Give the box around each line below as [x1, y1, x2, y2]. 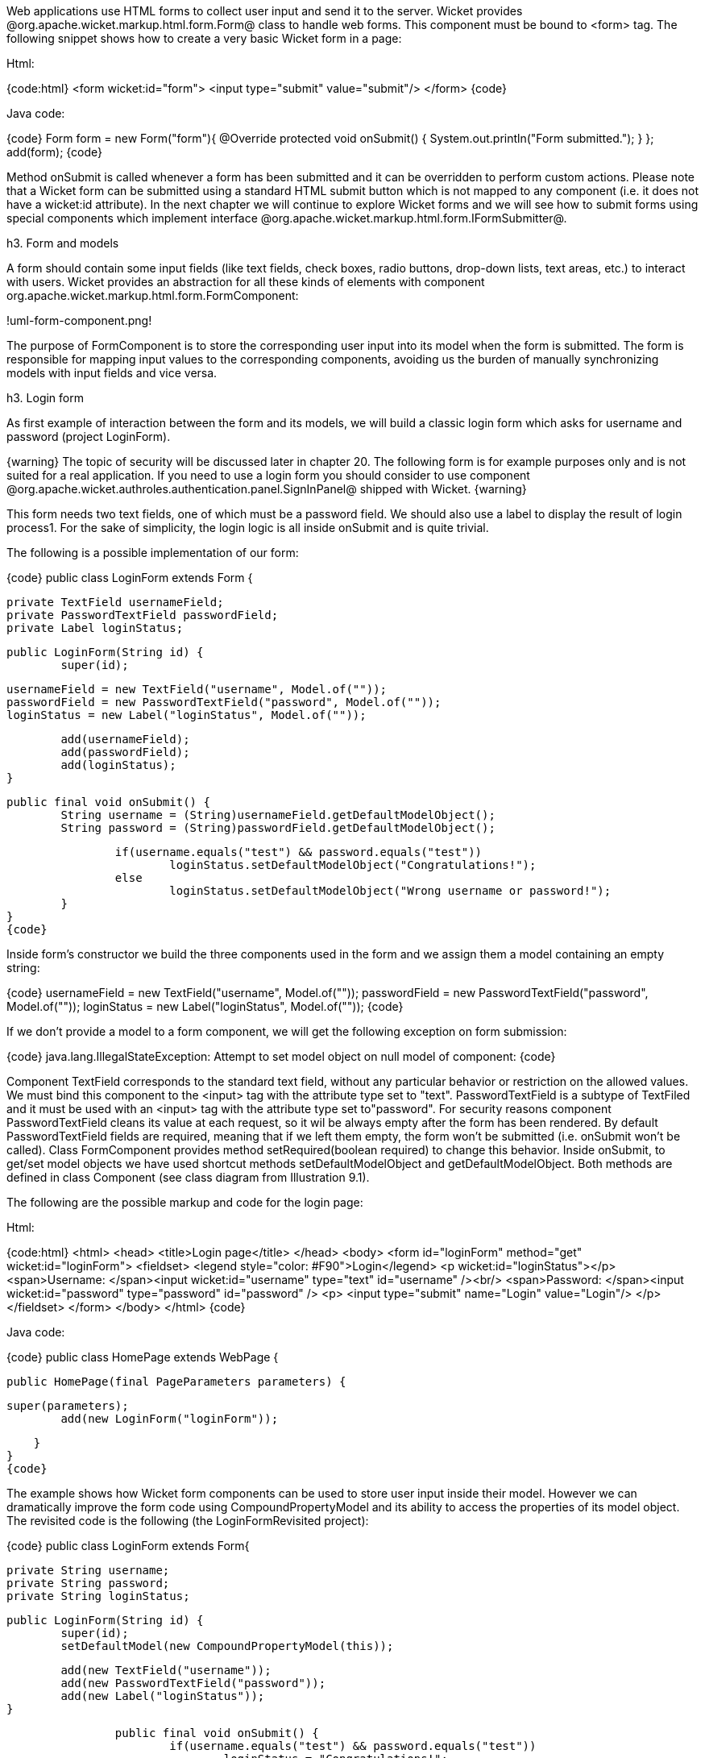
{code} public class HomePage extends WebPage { [6, 1350, 279, 1364]
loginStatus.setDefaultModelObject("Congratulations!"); [169, 858, 537, 871]
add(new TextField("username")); [60, 1664, 272, 1677]
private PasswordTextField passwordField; [6, 609, 279, 621]
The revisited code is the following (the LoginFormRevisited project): [6, 1514, 369, 1527]
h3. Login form [6, 391, 84, 405]
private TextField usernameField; [6, 596, 224, 609]
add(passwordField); [60, 746, 190, 758]
